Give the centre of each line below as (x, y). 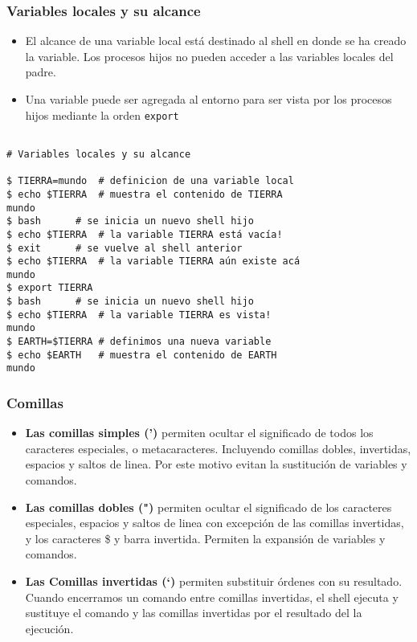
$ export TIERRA (50, 288)
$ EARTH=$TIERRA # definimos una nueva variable (139, 342)
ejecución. (49, 628)
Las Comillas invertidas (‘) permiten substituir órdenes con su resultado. (214, 581)
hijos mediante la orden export (102, 114)
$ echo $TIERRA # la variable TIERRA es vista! (139, 315)
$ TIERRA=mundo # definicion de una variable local (150, 181)
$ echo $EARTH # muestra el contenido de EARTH (142, 355)
